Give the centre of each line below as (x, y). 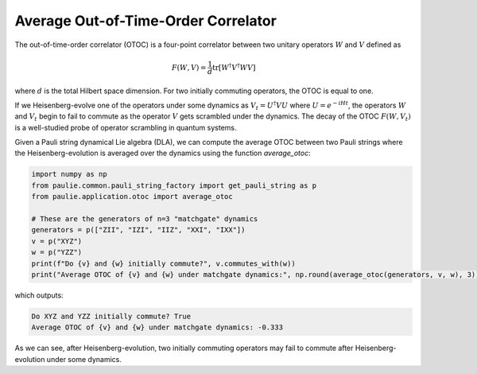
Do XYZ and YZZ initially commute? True (111, 316)
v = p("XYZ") (57, 241)
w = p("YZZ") (57, 252)
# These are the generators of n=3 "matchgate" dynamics (145, 219)
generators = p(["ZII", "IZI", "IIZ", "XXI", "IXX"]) (138, 230)
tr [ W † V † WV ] (234, 66)
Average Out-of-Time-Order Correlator (146, 21)
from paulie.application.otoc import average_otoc (132, 197)
